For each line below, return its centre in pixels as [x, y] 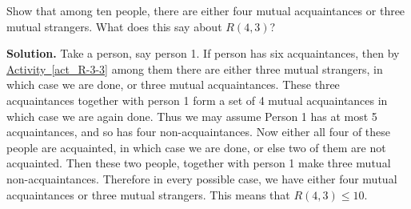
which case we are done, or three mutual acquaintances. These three [173, 84]
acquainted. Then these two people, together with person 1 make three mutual [199, 163]
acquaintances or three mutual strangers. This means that [148, 194]
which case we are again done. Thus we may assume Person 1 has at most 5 [192, 116]
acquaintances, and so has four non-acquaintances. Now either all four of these [199, 132]
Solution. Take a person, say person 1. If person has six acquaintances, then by [203, 53]
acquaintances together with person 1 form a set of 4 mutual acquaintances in [197, 100]
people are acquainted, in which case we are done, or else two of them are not [196, 147]
